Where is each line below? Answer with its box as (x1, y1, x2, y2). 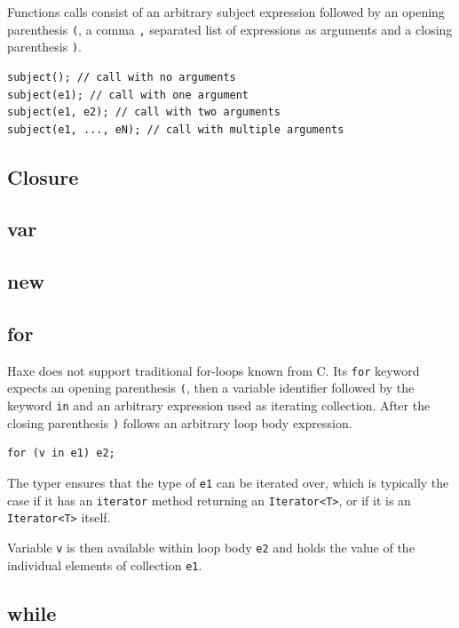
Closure (7, 163, 79, 190)
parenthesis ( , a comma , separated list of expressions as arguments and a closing (7, 20, 453, 38)
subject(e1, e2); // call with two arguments (7, 106, 281, 119)
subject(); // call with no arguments (7, 70, 236, 83)
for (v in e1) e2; (7, 447, 115, 460)
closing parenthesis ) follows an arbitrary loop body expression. (7, 413, 352, 432)
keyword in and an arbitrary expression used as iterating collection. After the (7, 396, 431, 415)
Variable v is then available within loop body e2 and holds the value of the (7, 538, 415, 557)
